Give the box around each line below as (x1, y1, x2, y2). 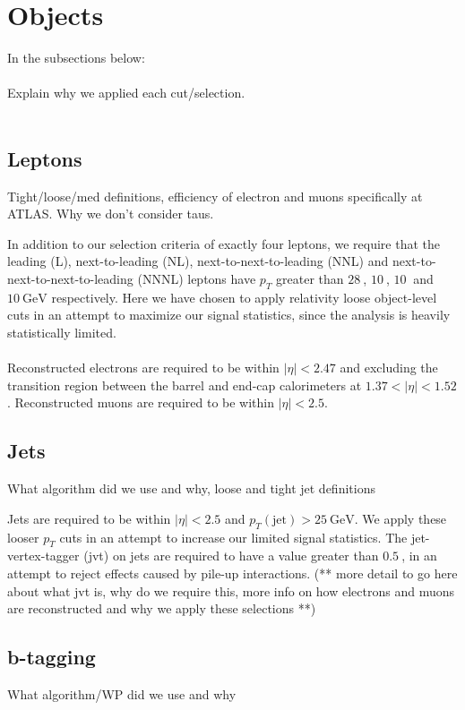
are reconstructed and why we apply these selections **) (7, 599, 316, 618)
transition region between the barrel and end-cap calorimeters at (7, 375, 362, 394)
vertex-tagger (7, 546, 80, 565)
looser (7, 527, 39, 546)
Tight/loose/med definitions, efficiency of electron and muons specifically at (7, 186, 423, 205)
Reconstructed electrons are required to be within (7, 358, 280, 377)
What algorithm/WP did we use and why (7, 685, 237, 703)
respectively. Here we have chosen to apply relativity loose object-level (51, 287, 437, 306)
